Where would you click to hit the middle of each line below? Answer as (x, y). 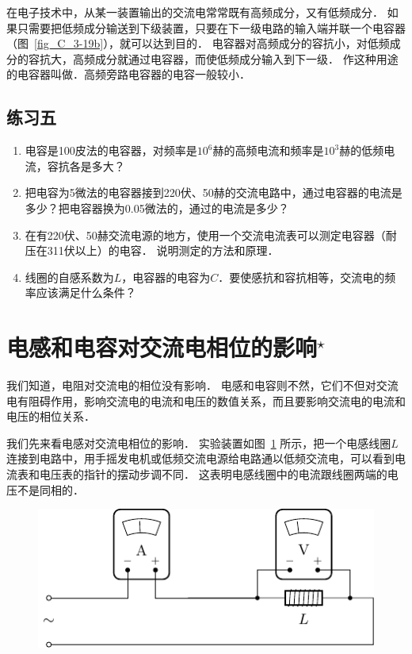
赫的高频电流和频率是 (268, 150)
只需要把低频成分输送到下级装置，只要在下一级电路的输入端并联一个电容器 (211, 27)
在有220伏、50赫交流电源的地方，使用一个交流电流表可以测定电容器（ (205, 235)
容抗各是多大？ (86, 165)
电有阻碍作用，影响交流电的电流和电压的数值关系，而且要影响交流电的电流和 (206, 400)
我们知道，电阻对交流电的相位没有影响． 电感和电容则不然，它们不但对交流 (202, 385)
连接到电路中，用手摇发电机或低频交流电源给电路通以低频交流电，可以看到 (200, 458)
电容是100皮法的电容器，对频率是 (111, 150)
